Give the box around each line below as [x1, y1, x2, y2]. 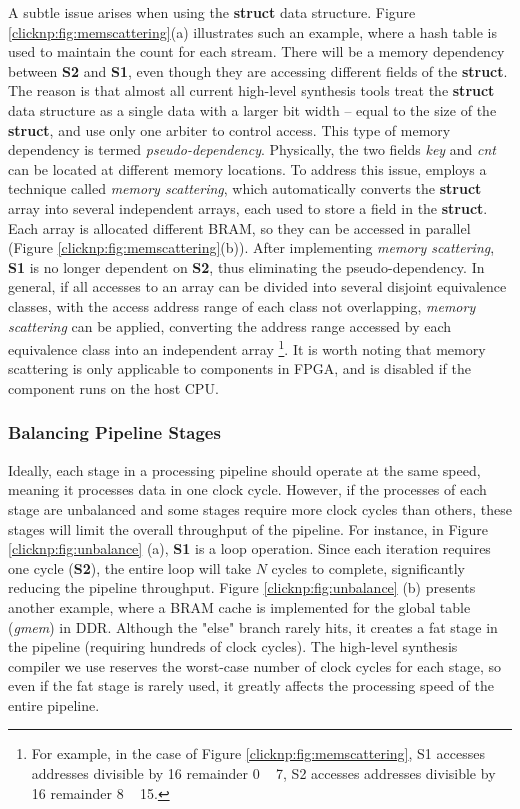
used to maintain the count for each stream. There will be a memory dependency [8, 41, 505, 62]
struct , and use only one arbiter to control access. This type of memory [8, 119, 451, 140]
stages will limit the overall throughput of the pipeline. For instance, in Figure [8, 518, 488, 539]
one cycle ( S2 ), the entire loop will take [8, 557, 251, 578]
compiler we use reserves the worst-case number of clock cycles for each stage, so [8, 655, 502, 676]
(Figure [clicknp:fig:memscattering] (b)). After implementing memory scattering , [8, 237, 495, 258]
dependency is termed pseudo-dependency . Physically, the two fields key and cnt [8, 139, 497, 160]
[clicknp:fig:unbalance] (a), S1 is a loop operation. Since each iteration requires [8, 538, 491, 559]
